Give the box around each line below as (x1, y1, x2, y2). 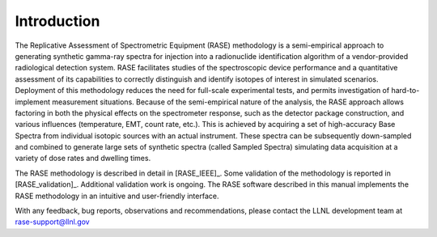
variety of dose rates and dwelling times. (15, 154, 151, 163)
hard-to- (391, 86, 420, 95)
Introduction (15, 12, 100, 30)
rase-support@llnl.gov (15, 217, 90, 226)
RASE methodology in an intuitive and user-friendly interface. (15, 191, 219, 201)
